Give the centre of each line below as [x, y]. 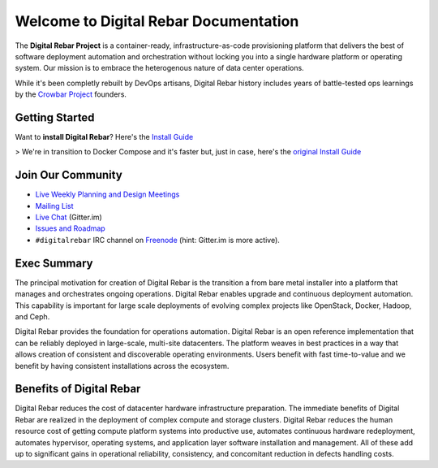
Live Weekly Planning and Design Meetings [107, 194]
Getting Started [55, 117]
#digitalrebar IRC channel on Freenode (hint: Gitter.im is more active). [157, 240]
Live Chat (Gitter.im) [69, 217]
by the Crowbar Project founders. [71, 94]
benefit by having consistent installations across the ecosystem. [122, 366]
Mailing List [54, 206]
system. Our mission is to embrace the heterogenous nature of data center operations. [159, 68]
